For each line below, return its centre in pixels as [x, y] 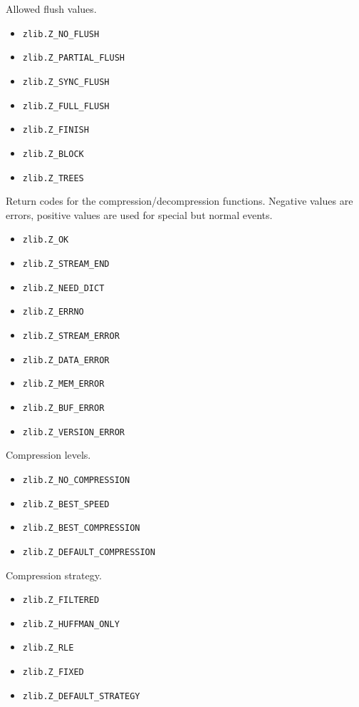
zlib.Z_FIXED [53, 672]
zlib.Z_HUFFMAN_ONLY [71, 624]
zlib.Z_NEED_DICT [63, 288]
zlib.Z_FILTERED [61, 600]
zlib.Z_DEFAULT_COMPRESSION [89, 552]
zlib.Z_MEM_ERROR [63, 384]
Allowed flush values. [51, 9]
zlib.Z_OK [46, 240]
